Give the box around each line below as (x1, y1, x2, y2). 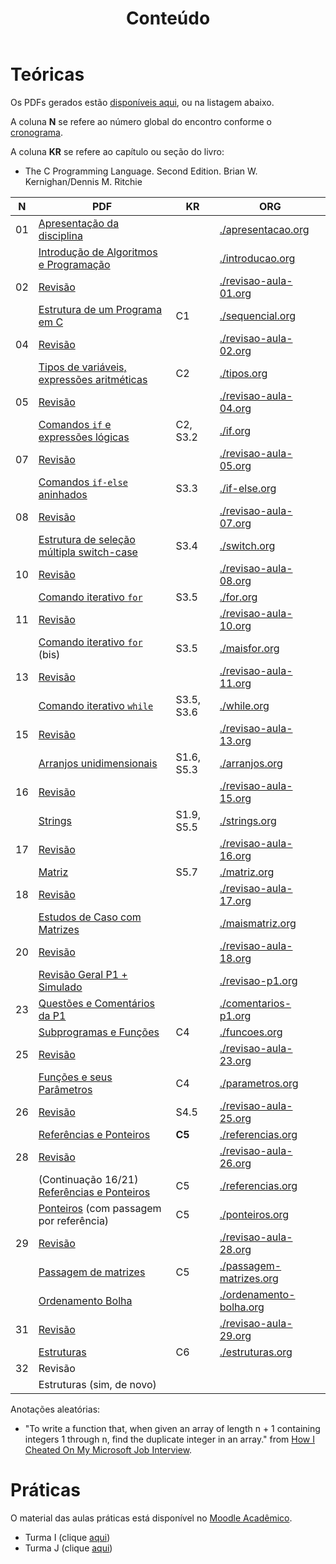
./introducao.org (219, 251, 296, 265)
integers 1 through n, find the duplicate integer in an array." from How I (24, 1433, 315, 1445)
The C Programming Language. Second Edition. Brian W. (24, 165, 258, 177)
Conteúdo (125, 7, 211, 30)
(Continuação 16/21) (38, 1172, 139, 1186)
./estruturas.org (219, 1345, 293, 1359)
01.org (219, 286, 252, 300)
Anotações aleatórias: (10, 1403, 101, 1415)
